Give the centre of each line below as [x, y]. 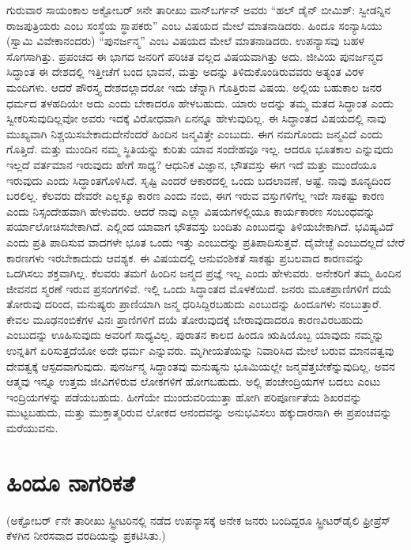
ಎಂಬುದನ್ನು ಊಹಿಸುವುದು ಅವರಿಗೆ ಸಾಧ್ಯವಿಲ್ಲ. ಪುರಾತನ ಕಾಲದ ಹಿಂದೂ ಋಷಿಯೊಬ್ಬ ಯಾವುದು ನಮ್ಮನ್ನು [195, 335]
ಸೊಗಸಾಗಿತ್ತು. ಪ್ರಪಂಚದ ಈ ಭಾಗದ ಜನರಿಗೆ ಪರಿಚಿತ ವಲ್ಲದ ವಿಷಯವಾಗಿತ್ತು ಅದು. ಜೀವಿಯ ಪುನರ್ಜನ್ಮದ [195, 56]
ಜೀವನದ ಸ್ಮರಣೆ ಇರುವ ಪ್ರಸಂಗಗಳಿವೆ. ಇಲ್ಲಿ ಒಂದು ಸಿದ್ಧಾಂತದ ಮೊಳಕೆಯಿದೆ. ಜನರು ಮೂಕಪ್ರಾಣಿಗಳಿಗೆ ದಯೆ [199, 288]
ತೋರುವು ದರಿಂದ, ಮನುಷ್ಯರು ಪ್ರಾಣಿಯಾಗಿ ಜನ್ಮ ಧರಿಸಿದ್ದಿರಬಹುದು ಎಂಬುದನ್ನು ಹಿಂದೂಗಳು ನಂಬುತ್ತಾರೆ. [194, 304]
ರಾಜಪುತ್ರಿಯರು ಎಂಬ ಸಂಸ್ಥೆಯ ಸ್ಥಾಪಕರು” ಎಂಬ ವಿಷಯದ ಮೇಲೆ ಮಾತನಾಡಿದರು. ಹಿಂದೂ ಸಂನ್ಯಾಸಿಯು [194, 25]
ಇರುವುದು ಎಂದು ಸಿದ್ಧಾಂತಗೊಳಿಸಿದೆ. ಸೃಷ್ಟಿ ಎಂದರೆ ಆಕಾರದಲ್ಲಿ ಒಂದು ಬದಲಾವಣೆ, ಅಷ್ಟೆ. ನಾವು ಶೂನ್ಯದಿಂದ [199, 180]
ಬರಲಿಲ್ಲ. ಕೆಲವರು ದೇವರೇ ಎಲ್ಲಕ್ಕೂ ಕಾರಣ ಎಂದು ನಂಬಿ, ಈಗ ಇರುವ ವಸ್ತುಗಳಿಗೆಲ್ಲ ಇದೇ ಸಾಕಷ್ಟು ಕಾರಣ [196, 196]
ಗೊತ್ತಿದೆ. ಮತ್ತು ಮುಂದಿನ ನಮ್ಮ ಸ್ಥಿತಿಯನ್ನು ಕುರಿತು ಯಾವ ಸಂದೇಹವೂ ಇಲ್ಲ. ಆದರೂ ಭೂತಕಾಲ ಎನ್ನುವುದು [200, 149]
